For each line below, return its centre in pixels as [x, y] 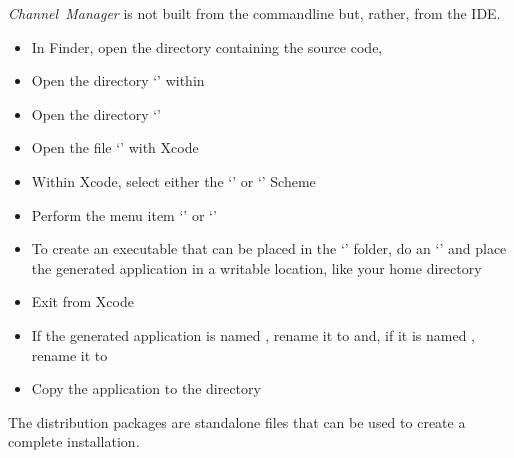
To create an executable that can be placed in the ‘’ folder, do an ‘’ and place [269, 248]
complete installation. [74, 441]
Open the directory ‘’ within [118, 80]
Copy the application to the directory [146, 388]
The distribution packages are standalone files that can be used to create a [237, 421]
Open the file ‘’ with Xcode [115, 147]
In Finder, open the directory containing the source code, [207, 46]
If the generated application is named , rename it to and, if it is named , [253, 334]
